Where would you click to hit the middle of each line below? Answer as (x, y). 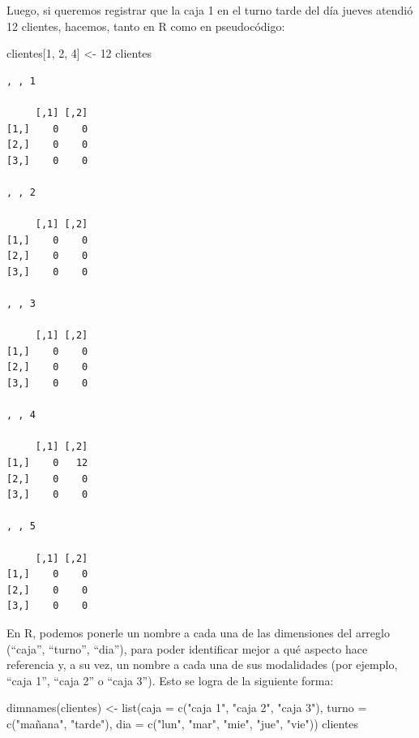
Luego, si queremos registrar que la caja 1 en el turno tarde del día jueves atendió (210, 10)
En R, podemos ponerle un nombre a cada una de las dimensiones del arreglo (198, 632)
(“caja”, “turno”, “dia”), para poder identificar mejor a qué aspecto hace (187, 648)
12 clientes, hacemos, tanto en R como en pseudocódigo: (146, 26)
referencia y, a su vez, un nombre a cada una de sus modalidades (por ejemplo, (202, 665)
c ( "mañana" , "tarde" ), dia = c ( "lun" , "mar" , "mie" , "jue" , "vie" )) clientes (183, 723)
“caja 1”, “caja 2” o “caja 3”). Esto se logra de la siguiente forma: (170, 680)
